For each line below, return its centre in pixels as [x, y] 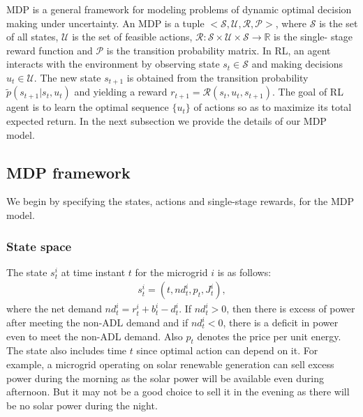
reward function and [50, 50]
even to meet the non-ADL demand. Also [95, 336]
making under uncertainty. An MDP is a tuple [105, 23]
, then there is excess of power [291, 309]
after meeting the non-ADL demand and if [97, 323]
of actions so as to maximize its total [273, 107]
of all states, [32, 37]
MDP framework [68, 172]
